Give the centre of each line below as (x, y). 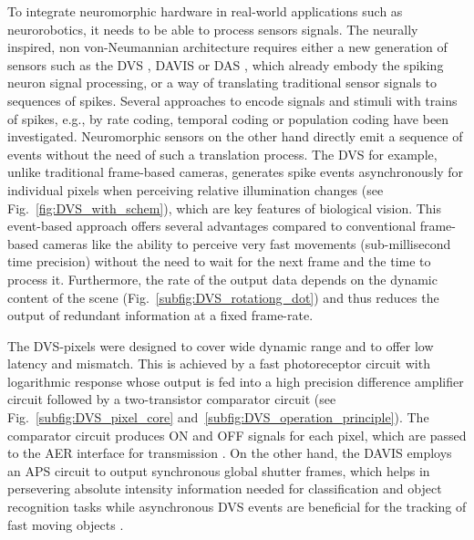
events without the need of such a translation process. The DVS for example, (222, 154)
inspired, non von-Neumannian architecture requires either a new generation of (227, 47)
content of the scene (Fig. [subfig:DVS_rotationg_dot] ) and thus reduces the (223, 297)
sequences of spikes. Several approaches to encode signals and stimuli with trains (232, 100)
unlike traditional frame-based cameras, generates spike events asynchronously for (236, 172)
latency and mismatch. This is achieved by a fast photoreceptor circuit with (219, 363)
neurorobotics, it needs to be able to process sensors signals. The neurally (213, 29)
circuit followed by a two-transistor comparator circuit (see (172, 399)
